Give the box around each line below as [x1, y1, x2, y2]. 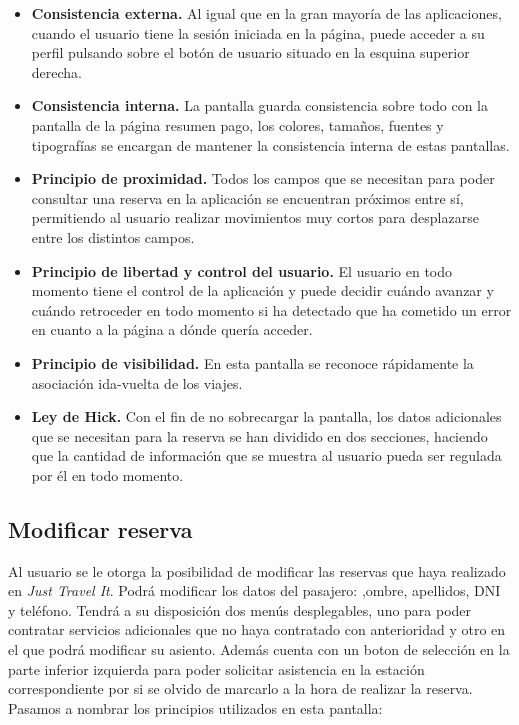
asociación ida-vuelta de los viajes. [31, 372, 243, 393]
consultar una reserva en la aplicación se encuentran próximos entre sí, [31, 187, 464, 208]
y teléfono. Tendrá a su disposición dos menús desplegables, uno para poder [8, 599, 472, 620]
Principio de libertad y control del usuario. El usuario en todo [31, 260, 453, 281]
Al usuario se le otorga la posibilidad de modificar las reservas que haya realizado [8, 560, 506, 581]
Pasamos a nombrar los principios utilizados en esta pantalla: [8, 697, 383, 718]
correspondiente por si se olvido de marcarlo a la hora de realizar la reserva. [8, 678, 473, 699]
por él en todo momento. [31, 464, 184, 485]
